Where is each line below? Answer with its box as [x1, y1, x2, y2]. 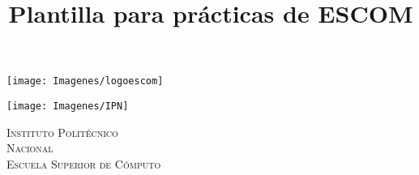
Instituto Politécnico [6, 123, 118, 140]
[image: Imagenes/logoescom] [6, 75, 164, 87]
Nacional [6, 139, 53, 156]
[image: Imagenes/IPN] [6, 100, 129, 113]
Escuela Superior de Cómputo [6, 155, 161, 172]
